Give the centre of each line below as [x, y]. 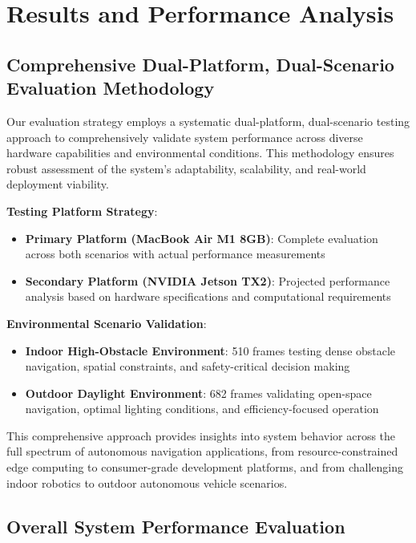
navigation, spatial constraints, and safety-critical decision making [188, 366]
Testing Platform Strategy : [82, 211]
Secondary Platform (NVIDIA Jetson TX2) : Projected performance [208, 280]
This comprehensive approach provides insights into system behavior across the [201, 435]
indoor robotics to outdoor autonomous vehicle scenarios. [147, 482]
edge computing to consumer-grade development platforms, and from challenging [205, 467]
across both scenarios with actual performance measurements [175, 254]
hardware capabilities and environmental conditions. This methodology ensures [200, 153]
